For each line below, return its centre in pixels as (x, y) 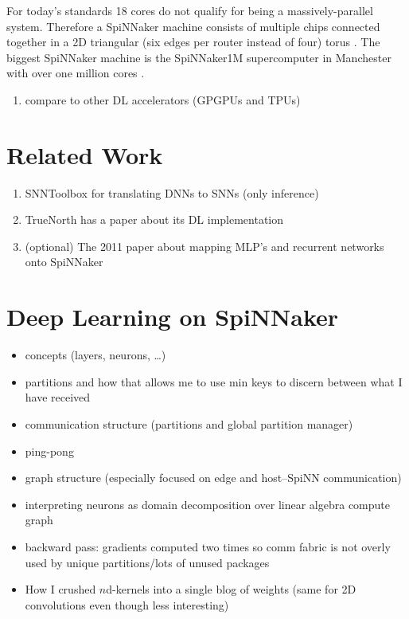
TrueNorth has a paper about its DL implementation (154, 219)
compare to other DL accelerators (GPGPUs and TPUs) (163, 99)
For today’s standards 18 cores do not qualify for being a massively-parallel (190, 10)
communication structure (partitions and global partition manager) (189, 423)
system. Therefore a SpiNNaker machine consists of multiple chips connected (193, 26)
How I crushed (60, 589)
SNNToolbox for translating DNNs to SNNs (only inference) (172, 192)
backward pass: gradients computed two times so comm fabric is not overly (208, 546)
